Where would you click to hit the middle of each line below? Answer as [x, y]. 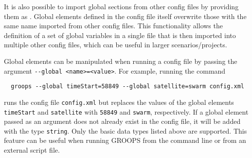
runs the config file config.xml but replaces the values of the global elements [119, 102]
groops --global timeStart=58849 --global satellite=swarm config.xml [127, 87]
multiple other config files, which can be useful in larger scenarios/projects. [116, 45]
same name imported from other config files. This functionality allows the [113, 26]
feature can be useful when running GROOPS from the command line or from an [125, 140]
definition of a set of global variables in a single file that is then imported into [120, 35]
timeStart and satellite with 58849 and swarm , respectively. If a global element [126, 111]
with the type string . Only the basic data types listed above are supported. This [126, 130]
